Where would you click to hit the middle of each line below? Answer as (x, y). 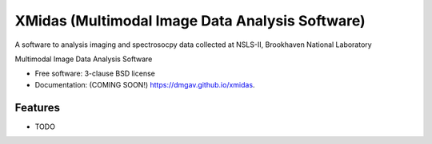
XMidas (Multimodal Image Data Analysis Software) (190, 21)
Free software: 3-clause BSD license (95, 74)
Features (37, 107)
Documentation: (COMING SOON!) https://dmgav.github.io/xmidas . (145, 84)
